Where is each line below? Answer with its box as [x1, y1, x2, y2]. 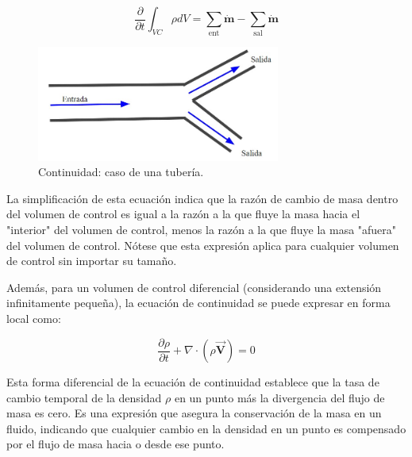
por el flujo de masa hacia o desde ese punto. [6, 436, 225, 452]
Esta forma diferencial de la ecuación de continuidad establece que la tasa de [6, 374, 379, 390]
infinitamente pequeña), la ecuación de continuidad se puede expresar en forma [6, 294, 391, 311]
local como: [6, 309, 61, 326]
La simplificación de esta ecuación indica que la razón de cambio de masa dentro [6, 190, 399, 206]
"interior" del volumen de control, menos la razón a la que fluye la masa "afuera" [6, 221, 397, 238]
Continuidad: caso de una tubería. [38, 163, 204, 180]
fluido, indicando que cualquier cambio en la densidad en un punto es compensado [6, 420, 406, 436]
